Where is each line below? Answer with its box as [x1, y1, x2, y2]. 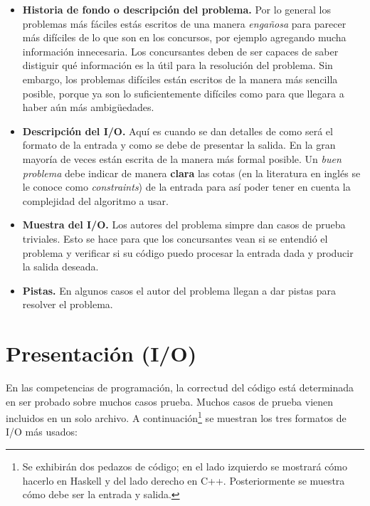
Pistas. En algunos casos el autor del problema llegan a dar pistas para [22, 283, 337, 297]
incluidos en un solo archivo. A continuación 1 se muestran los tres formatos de [6, 409, 347, 425]
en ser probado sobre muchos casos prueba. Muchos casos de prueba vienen [6, 394, 334, 409]
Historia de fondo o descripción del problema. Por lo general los [22, 2, 331, 16]
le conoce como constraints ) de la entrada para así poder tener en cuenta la [22, 179, 351, 194]
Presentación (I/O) [6, 339, 197, 368]
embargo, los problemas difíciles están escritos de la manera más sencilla [22, 71, 338, 86]
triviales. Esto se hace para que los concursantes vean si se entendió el [22, 231, 328, 246]
